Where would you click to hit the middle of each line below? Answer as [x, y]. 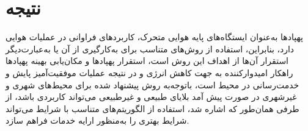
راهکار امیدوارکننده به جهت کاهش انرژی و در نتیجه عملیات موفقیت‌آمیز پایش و [149, 72]
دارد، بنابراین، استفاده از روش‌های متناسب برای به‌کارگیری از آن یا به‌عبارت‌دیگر [150, 48]
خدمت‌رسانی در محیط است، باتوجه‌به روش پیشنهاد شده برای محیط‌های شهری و [152, 84]
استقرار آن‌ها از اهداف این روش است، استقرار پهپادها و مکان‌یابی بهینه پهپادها [147, 61]
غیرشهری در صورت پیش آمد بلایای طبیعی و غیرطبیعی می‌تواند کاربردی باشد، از [151, 97]
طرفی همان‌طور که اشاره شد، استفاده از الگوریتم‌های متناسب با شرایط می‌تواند [152, 108]
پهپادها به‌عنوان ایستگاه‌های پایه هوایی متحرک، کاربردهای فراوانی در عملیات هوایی [154, 37]
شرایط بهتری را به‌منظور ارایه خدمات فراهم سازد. [97, 120]
